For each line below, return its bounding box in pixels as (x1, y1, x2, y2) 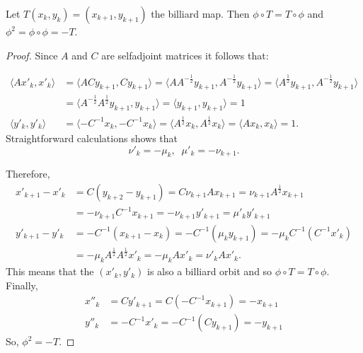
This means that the (6, 264, 94, 279)
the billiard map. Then (151, 6, 250, 21)
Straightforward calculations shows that (6, 130, 178, 145)
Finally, (6, 277, 38, 292)
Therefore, (6, 166, 50, 181)
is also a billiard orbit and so (147, 264, 272, 279)
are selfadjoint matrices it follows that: (101, 47, 269, 62)
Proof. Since (6, 47, 58, 62)
